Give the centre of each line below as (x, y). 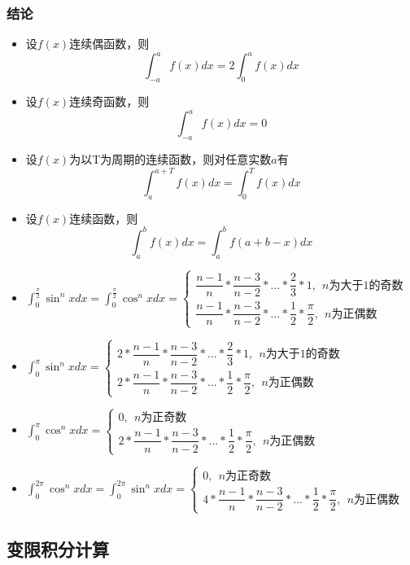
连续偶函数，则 (109, 44)
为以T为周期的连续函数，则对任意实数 (170, 159)
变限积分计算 (58, 548)
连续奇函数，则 (109, 101)
